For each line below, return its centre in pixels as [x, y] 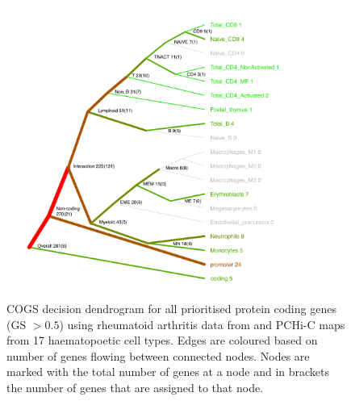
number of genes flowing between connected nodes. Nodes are [158, 355]
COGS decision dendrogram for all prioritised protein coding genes [171, 308]
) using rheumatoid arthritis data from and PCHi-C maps [202, 324]
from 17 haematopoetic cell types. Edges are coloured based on [162, 340]
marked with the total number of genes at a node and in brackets [168, 372]
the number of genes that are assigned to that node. [135, 387]
